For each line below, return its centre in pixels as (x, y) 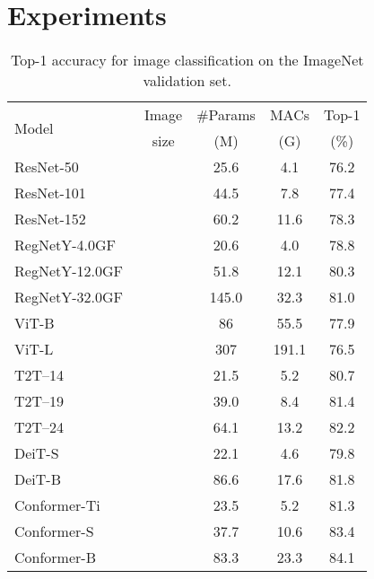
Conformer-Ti (57, 505)
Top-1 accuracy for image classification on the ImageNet (187, 60)
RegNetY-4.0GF (65, 245)
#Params (226, 115)
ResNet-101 (50, 193)
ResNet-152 (50, 219)
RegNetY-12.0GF (69, 271)
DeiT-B (38, 479)
